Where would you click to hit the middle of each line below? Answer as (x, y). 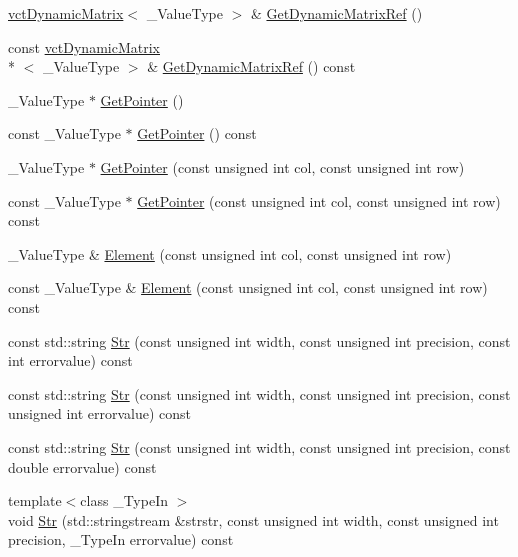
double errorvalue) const (82, 466)
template (35, 500)
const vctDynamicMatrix (84, 46)
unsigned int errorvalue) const (100, 413)
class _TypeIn (124, 500)
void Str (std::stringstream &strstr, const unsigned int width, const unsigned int (253, 519)
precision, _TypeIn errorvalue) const (121, 539)
